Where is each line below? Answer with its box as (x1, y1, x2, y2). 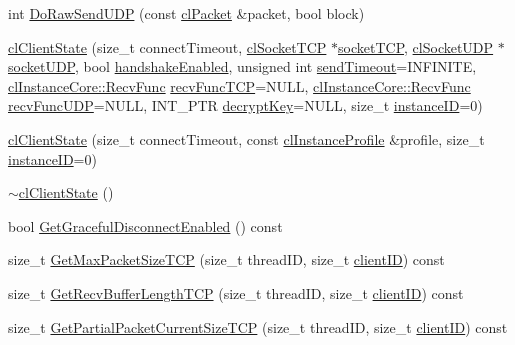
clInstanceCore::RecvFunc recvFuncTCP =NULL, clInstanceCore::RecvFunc (8, 75, 471, 96)
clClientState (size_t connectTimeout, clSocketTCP (8, 36, 327, 57)
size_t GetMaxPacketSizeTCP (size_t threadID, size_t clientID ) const (8, 249, 445, 270)
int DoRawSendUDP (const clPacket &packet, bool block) (8, 3, 365, 23)
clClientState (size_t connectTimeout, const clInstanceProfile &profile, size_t (8, 128, 485, 149)
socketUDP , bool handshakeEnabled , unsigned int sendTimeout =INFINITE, (8, 56, 477, 77)
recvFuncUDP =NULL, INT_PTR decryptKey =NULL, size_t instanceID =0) (8, 95, 483, 116)
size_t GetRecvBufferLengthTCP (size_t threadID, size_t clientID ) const (8, 282, 464, 303)
